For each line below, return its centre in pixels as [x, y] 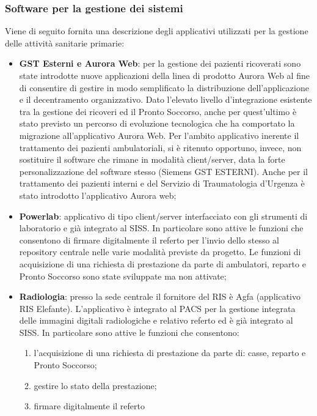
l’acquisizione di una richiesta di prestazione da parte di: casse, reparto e [170, 353]
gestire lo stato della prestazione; [95, 385]
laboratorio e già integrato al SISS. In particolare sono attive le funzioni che [161, 228]
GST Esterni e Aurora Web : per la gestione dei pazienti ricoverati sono [160, 63]
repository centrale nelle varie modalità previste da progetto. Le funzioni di [160, 252]
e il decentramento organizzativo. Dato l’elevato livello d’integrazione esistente [166, 99]
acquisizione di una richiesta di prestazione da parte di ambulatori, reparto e [162, 263]
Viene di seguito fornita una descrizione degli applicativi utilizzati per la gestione [157, 31]
